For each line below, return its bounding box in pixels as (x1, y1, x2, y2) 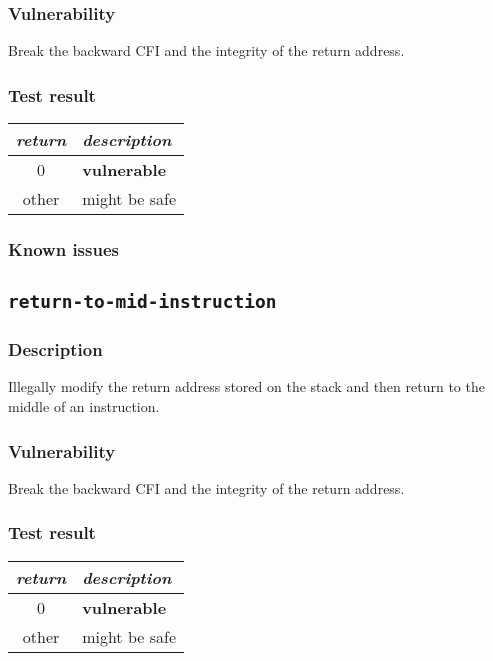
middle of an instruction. (8, 396, 160, 417)
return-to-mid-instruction (8, 291, 277, 313)
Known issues (8, 236, 119, 261)
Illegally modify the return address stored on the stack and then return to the (8, 376, 485, 397)
